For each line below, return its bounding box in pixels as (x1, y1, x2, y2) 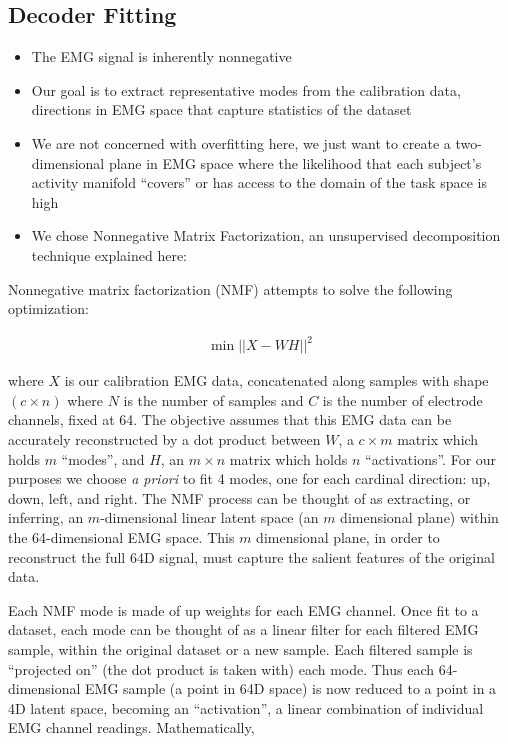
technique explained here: (31, 244, 188, 265)
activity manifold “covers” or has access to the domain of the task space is (31, 172, 487, 193)
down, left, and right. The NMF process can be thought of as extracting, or (8, 487, 471, 508)
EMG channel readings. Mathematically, (8, 717, 255, 738)
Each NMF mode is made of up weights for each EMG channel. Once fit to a (8, 599, 479, 620)
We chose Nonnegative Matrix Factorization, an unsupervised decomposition (31, 225, 501, 246)
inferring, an (8, 507, 84, 528)
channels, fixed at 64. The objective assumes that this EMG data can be (8, 409, 452, 430)
